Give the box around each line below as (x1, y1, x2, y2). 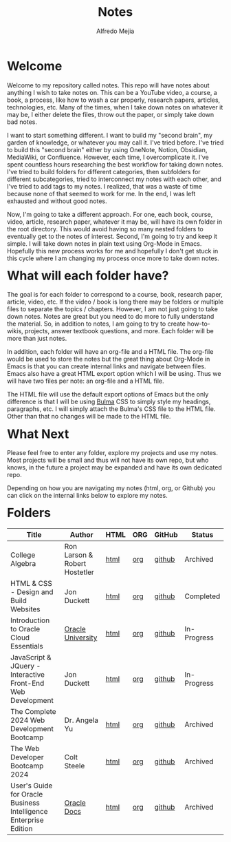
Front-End (10, 679, 45, 688)
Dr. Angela (64, 715, 99, 725)
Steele (64, 761, 85, 771)
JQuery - (10, 662, 41, 671)
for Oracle (10, 790, 43, 799)
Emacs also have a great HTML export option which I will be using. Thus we (7, 370, 221, 378)
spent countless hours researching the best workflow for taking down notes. (7, 160, 223, 169)
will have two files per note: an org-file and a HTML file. (7, 377, 164, 386)
